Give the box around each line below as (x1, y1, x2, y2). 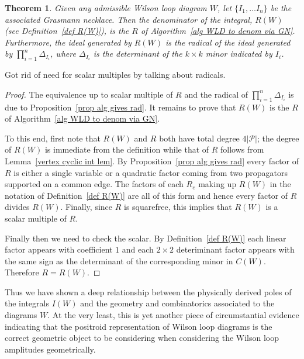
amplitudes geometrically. (5, 343, 96, 355)
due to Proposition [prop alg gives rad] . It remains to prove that (5, 101, 236, 113)
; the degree (257, 132, 299, 144)
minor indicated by (205, 47, 272, 60)
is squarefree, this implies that (124, 201, 232, 213)
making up (198, 178, 237, 190)
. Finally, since (60, 201, 113, 213)
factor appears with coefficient (5, 243, 113, 256)
